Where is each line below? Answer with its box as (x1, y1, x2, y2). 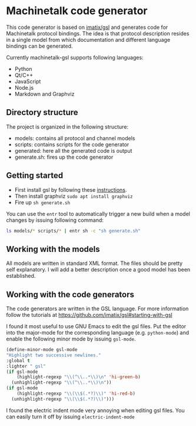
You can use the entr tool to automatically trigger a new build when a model (6, 210, 190, 217)
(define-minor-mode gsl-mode (6, 347, 78, 353)
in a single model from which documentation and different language (6, 36, 171, 43)
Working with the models (6, 244, 100, 254)
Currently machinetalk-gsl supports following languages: (6, 54, 144, 61)
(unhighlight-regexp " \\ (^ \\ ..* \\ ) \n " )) (11, 379, 112, 386)
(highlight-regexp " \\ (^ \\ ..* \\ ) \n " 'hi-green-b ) (16, 374, 141, 380)
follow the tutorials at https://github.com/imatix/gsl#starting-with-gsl (6, 312, 172, 319)
